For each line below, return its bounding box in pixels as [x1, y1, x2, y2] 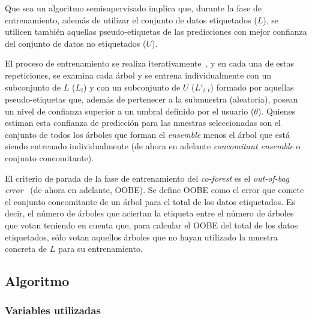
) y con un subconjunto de [83, 80, 181, 93]
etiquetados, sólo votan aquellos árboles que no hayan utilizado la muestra [5, 230, 278, 243]
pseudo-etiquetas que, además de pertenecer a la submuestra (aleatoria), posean [5, 93, 298, 106]
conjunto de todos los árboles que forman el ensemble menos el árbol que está [5, 128, 290, 140]
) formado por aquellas [210, 80, 294, 93]
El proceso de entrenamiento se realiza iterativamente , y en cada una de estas [5, 57, 295, 70]
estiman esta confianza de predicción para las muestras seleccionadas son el [5, 116, 281, 129]
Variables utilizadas [5, 303, 101, 318]
